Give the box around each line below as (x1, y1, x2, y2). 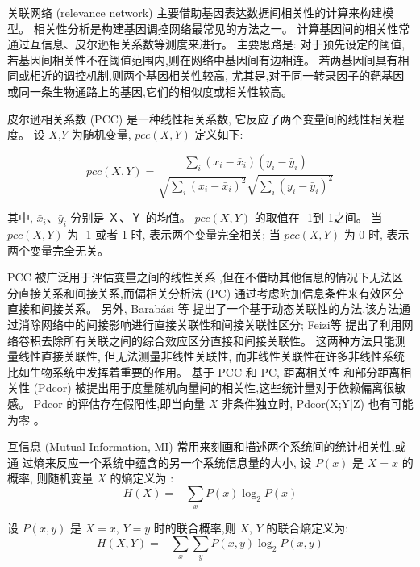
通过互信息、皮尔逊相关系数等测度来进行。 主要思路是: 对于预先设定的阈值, (7, 35, 405, 52)
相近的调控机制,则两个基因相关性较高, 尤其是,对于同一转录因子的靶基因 (29, 67, 405, 84)
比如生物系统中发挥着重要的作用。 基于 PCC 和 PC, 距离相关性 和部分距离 (7, 363, 401, 380)
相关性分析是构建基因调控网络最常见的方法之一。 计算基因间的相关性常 (33, 19, 410, 36)
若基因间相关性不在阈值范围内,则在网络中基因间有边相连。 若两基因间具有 (7, 51, 398, 68)
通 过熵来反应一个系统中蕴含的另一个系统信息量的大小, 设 (7, 453, 312, 470)
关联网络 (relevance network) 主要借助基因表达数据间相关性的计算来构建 (7, 4, 383, 20)
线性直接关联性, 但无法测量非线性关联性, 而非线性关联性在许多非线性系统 (18, 348, 405, 365)
